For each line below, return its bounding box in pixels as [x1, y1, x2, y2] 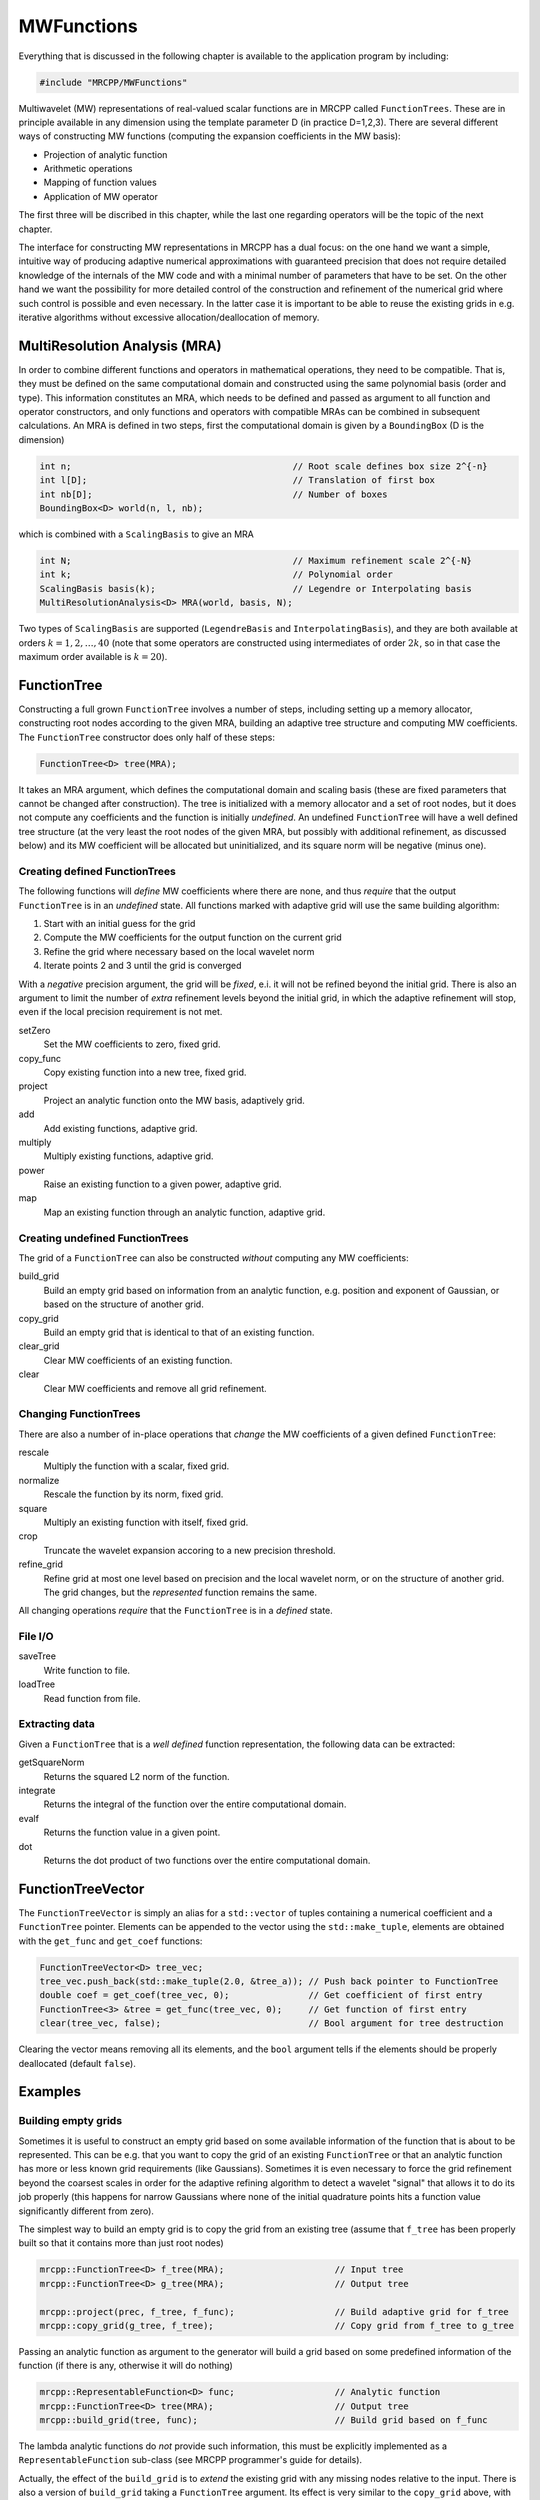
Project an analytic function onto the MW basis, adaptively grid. [43, 1094, 305, 1106]
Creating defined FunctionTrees [18, 864, 177, 878]
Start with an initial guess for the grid [43, 918, 196, 930]
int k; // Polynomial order [39, 569, 394, 580]
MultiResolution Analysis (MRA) [18, 337, 222, 354]
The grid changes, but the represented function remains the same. [43, 1586, 317, 1598]
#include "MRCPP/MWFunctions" [39, 76, 188, 88]
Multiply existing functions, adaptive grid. [43, 1150, 214, 1162]
